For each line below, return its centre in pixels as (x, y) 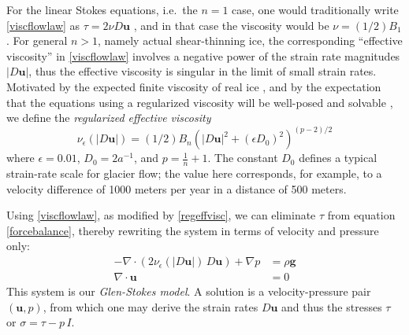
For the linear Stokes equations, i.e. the (102, 9)
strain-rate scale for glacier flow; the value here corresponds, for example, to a (194, 173)
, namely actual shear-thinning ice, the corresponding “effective (250, 40)
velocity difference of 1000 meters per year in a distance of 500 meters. (177, 188)
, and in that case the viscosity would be (231, 25)
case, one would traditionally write (315, 9)
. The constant (243, 158)
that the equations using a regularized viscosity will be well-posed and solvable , (200, 102)
